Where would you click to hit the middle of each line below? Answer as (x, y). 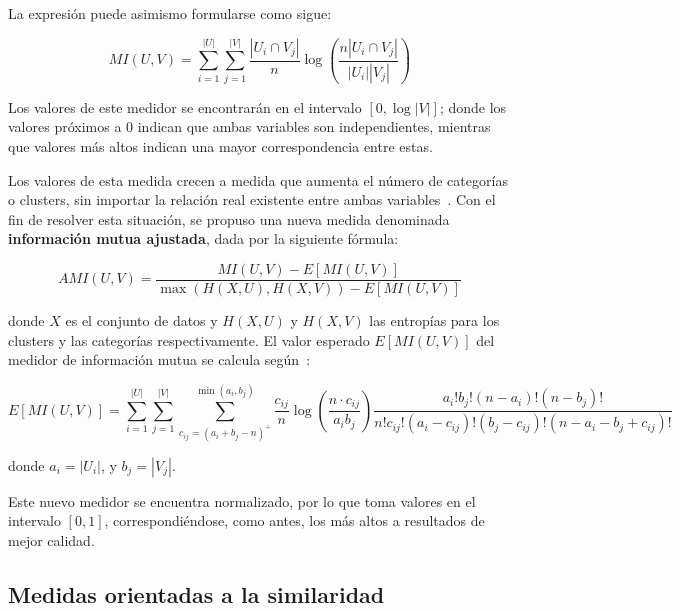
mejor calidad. (51, 539)
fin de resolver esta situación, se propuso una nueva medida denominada (229, 218)
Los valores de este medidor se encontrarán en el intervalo (185, 106)
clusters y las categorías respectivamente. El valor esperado (189, 339)
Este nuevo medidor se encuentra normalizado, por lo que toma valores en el (242, 500)
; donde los (473, 106)
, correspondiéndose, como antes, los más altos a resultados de (294, 520)
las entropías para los (434, 320)
